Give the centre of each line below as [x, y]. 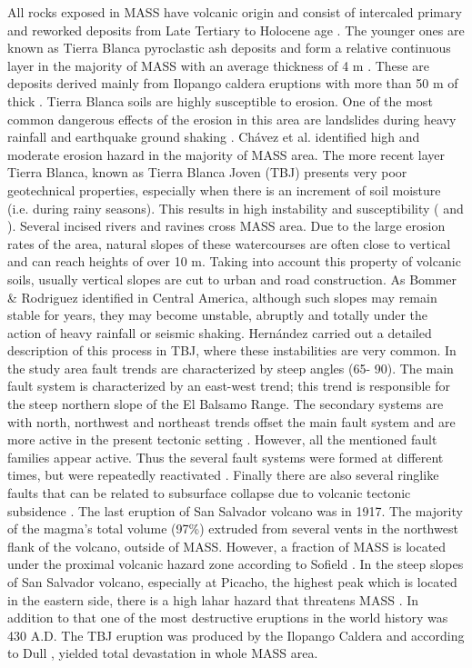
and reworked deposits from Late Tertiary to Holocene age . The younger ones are [236, 30]
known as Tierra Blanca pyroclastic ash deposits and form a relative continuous [229, 48]
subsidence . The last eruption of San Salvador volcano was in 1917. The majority [235, 510]
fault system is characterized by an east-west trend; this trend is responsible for [229, 386]
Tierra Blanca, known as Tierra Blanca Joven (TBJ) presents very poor [207, 172]
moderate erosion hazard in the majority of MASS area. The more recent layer [226, 154]
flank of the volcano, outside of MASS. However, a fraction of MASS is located [227, 546]
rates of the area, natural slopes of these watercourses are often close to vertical [229, 243]
